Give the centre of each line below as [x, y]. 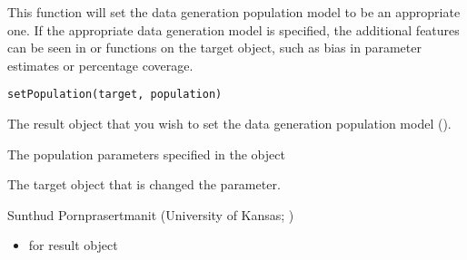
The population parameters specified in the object [146, 154]
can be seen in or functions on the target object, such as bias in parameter [214, 48]
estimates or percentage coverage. [100, 65]
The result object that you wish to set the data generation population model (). [229, 124]
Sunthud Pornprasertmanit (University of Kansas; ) [151, 214]
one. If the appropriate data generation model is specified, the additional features [233, 29]
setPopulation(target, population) [115, 95]
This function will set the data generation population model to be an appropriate [234, 12]
